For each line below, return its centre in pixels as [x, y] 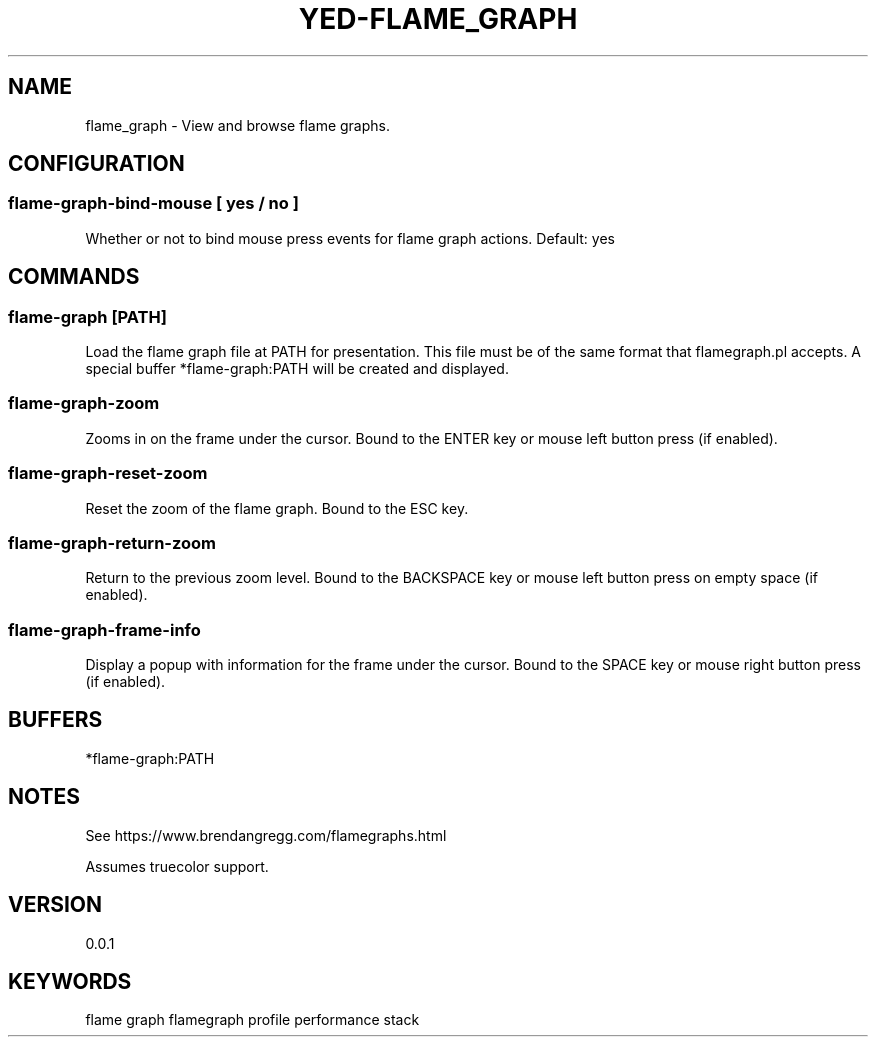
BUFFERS [55, 720]
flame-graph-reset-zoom [108, 473]
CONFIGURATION [96, 164]
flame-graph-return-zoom [112, 542]
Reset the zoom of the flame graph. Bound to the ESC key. [277, 508]
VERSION [55, 905]
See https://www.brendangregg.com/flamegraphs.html [266, 835]
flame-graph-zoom [84, 403]
